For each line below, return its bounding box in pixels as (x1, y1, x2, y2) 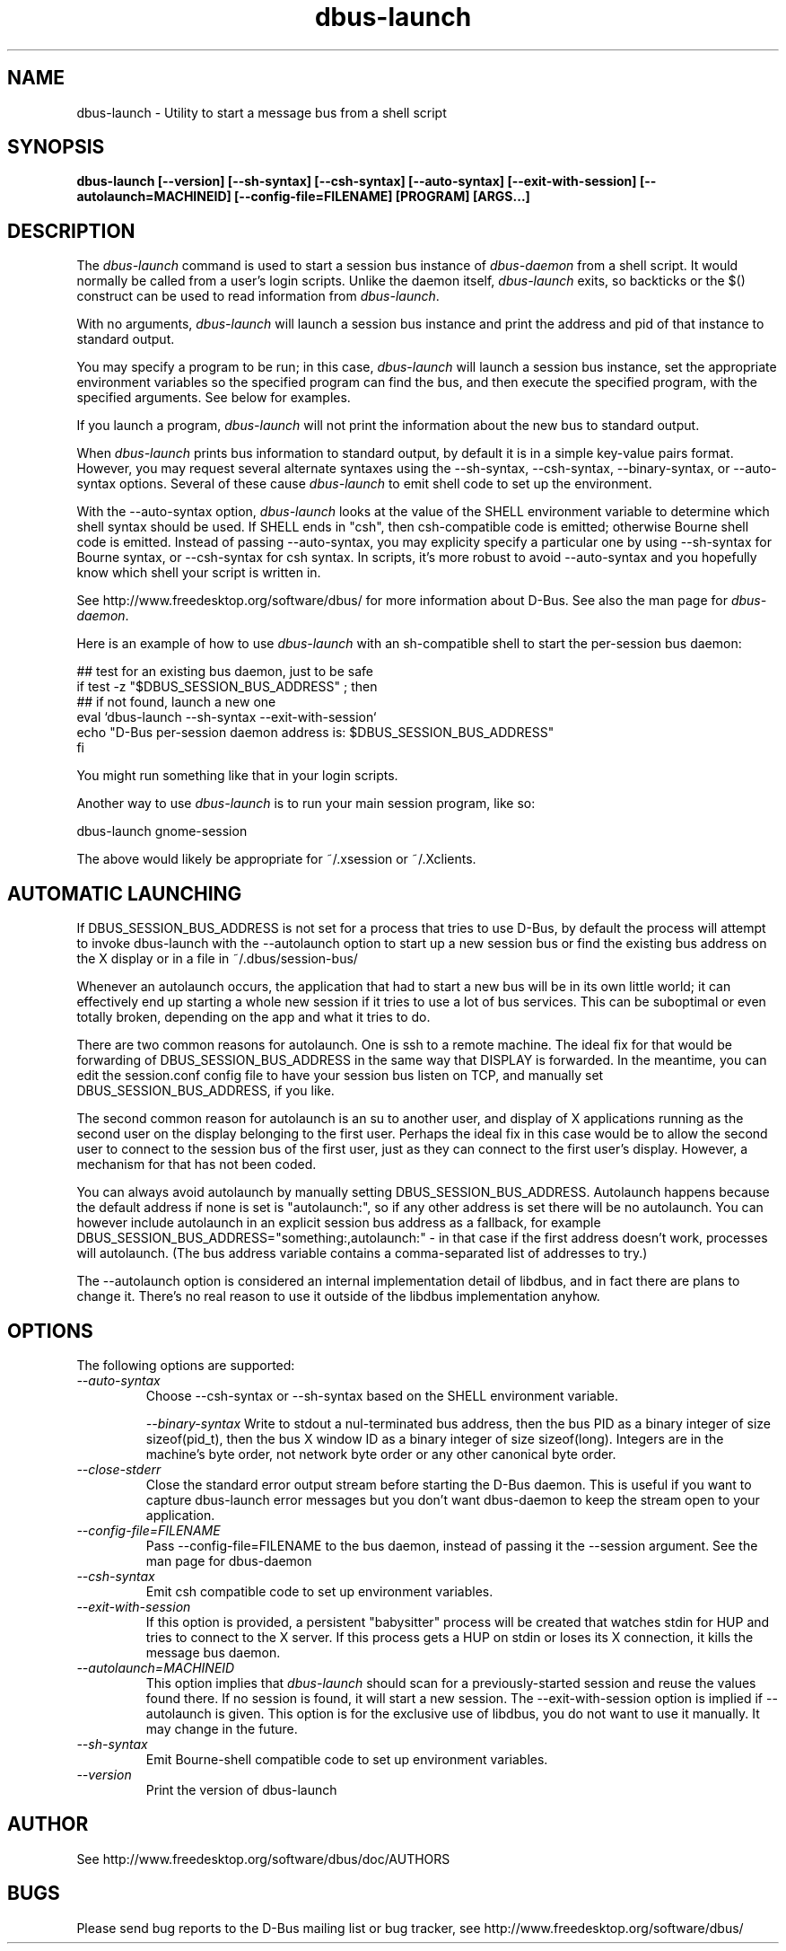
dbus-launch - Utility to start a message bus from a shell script (76, 104, 447, 120)
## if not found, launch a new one (76, 694, 276, 710)
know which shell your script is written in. (76, 565, 321, 581)
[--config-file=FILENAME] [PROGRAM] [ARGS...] (234, 189, 530, 205)
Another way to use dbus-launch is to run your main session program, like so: (76, 795, 536, 812)
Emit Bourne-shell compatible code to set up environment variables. (145, 1751, 548, 1767)
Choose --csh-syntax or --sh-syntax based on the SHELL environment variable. (145, 1387, 619, 1403)
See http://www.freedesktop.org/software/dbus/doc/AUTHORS (76, 1850, 450, 1867)
